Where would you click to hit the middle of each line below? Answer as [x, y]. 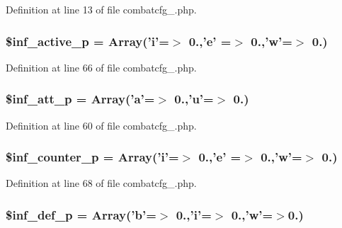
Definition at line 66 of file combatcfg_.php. [101, 67]
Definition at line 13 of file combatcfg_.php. [101, 9]
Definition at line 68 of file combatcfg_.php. [101, 183]
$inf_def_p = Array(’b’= [81, 214]
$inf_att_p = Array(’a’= [80, 99]
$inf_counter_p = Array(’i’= [92, 157]
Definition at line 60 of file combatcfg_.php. [101, 125]
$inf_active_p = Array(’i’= [87, 41]
